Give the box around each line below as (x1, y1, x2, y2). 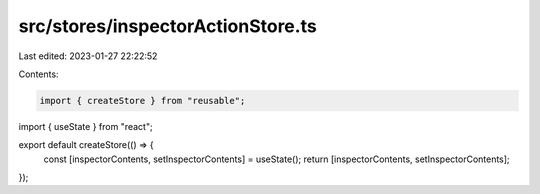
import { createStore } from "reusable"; (39, 95, 246, 106)
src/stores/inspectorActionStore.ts (18, 15, 317, 37)
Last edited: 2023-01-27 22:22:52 (18, 50, 158, 62)
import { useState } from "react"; (18, 120, 154, 132)
